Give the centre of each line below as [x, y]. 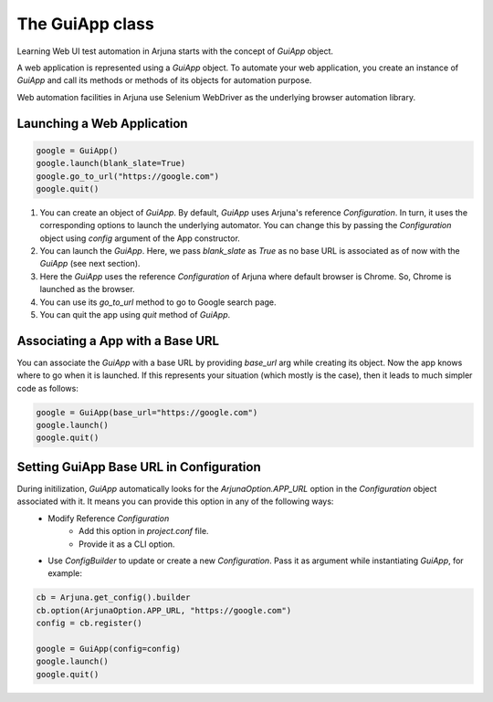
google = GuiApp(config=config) [109, 649]
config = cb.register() [89, 623]
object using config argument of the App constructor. [140, 238]
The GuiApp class [85, 24]
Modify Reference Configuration [109, 518]
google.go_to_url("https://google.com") [127, 176]
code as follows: [48, 388]
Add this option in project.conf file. [144, 531]
